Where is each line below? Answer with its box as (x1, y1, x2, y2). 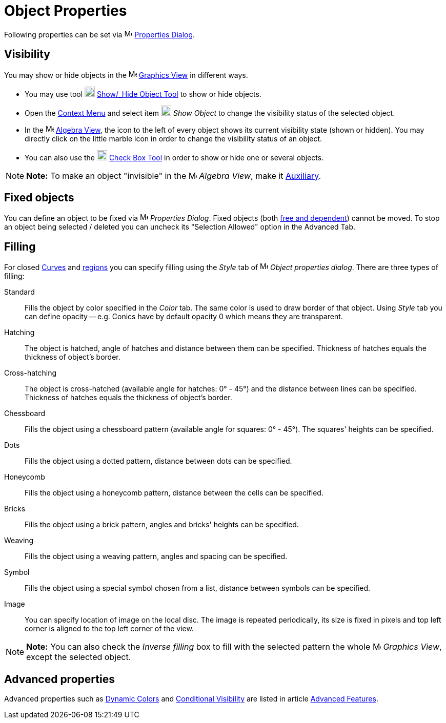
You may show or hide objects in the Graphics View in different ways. (4, 70, 248, 79)
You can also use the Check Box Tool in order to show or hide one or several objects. (25, 153, 324, 162)
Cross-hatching (4, 368, 56, 378)
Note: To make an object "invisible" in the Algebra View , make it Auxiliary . (26, 170, 321, 181)
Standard (4, 287, 35, 297)
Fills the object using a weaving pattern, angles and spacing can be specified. (25, 552, 288, 561)
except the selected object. (26, 652, 131, 663)
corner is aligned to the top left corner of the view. (25, 624, 194, 633)
